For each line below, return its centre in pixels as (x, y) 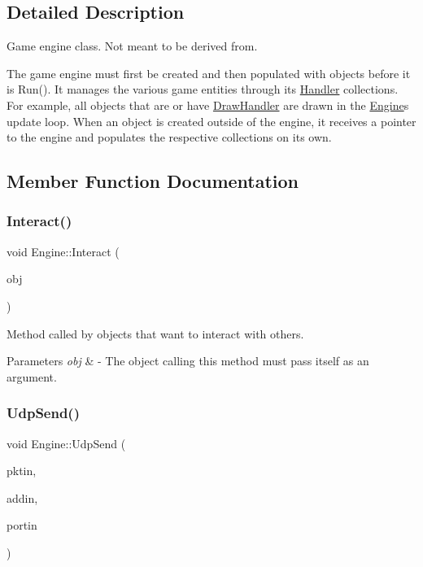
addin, (22, 497)
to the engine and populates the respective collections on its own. (169, 137)
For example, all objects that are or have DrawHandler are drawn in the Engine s (208, 105)
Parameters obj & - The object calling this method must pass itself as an (188, 361)
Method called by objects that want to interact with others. (155, 333)
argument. (32, 376)
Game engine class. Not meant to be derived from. (132, 46)
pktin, (22, 471)
